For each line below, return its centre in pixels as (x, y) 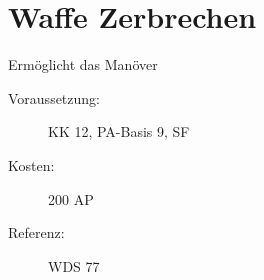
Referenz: (36, 232)
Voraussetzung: (54, 97)
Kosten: (31, 164)
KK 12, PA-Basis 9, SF (119, 131)
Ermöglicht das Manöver (83, 64)
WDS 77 (74, 265)
